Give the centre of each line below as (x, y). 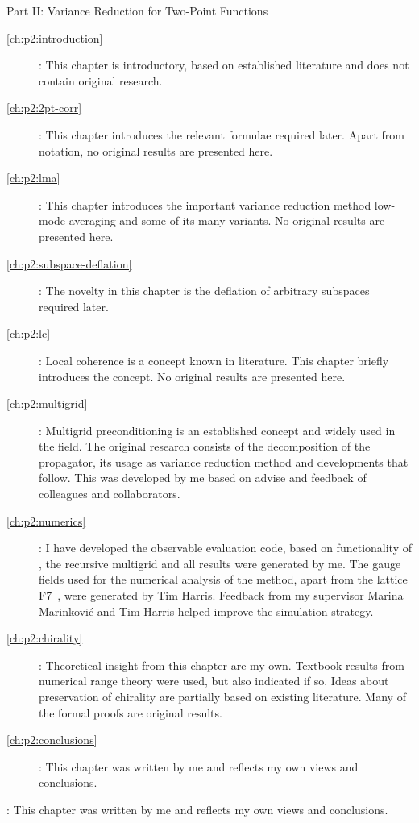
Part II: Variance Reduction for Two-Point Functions (137, 10)
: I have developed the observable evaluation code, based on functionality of (225, 548)
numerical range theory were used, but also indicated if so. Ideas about (214, 681)
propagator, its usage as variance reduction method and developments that (224, 461)
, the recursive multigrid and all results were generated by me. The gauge (220, 563)
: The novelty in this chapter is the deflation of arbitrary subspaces (204, 291)
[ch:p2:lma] (33, 178)
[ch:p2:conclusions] (52, 740)
